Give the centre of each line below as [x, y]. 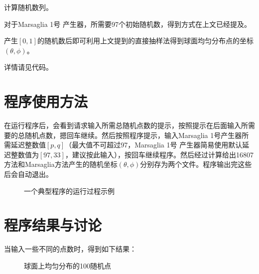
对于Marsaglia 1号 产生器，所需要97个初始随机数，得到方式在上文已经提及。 [128, 24]
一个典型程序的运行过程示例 [69, 191]
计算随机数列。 [28, 7]
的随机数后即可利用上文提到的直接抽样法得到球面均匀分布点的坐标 [145, 41]
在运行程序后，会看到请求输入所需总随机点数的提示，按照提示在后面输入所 [126, 125]
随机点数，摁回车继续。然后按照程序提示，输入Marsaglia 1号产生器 [133, 135]
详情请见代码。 [28, 67]
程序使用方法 [46, 101]
